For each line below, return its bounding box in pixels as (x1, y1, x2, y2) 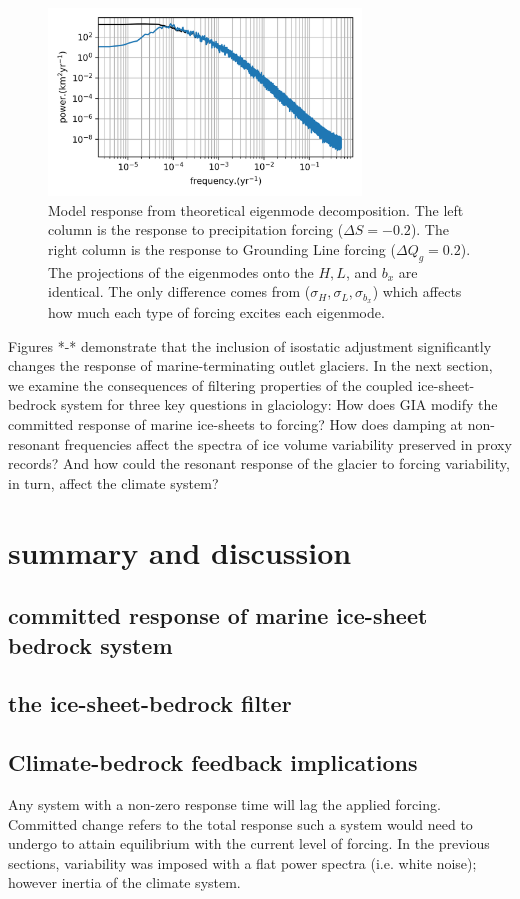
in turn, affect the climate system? (8, 472, 219, 493)
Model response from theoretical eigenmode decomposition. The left (48, 199, 464, 220)
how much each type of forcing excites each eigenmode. (48, 302, 385, 323)
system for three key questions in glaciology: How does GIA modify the (60, 394, 498, 415)
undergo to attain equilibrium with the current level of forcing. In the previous (8, 833, 490, 854)
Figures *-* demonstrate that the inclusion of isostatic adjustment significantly (8, 335, 492, 356)
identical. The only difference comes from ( (48, 281, 311, 302)
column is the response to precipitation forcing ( (48, 219, 344, 240)
